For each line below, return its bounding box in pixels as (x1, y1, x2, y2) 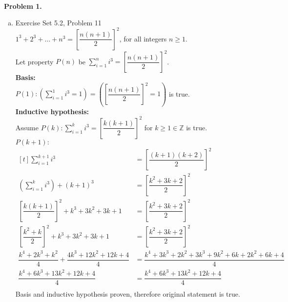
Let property (15, 56, 54, 66)
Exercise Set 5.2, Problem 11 (15, 17, 102, 27)
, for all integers (119, 33, 167, 43)
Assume (15, 122, 39, 132)
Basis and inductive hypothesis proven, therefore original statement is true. (15, 289, 240, 299)
